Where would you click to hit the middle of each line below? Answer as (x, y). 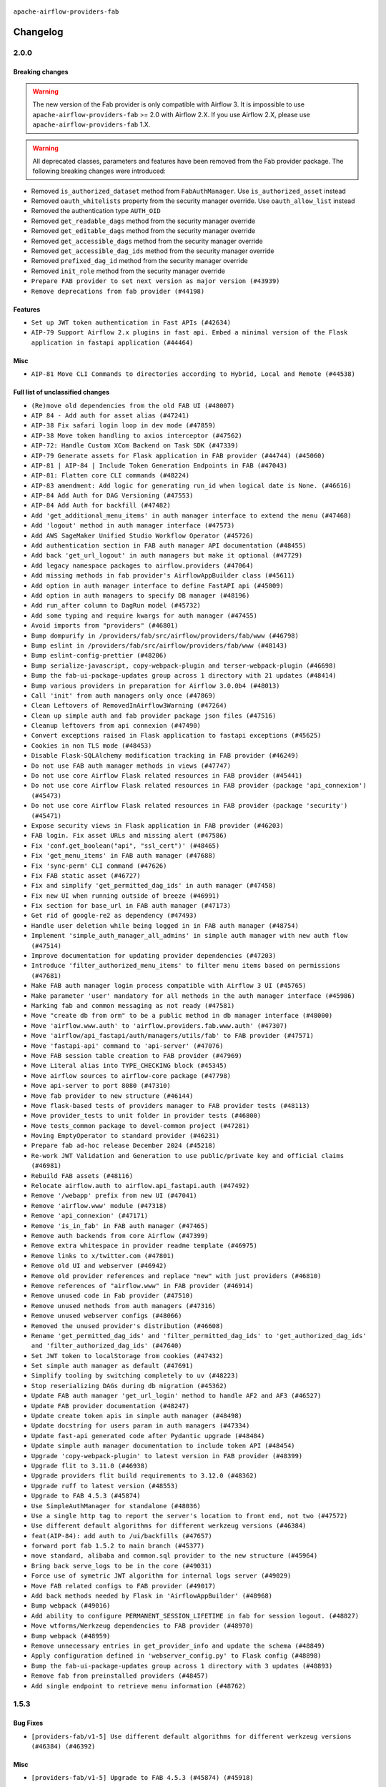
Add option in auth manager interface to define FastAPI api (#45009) (157, 585)
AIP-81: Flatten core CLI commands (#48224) (110, 476)
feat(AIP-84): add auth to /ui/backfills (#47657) (122, 1536)
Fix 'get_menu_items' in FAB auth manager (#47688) (124, 856)
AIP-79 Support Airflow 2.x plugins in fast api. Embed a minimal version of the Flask (189, 333)
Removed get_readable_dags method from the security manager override (143, 221)
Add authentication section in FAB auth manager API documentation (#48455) (169, 546)
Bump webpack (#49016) (71, 1606)
